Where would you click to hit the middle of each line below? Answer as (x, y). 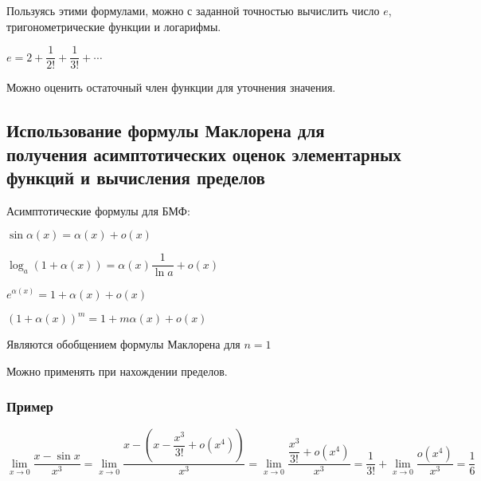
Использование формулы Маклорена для (166, 130)
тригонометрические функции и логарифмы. (114, 26)
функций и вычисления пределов (136, 177)
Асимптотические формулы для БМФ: (98, 210)
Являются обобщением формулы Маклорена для (123, 344)
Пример (30, 406)
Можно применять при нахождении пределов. (117, 371)
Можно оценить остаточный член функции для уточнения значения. (171, 87)
